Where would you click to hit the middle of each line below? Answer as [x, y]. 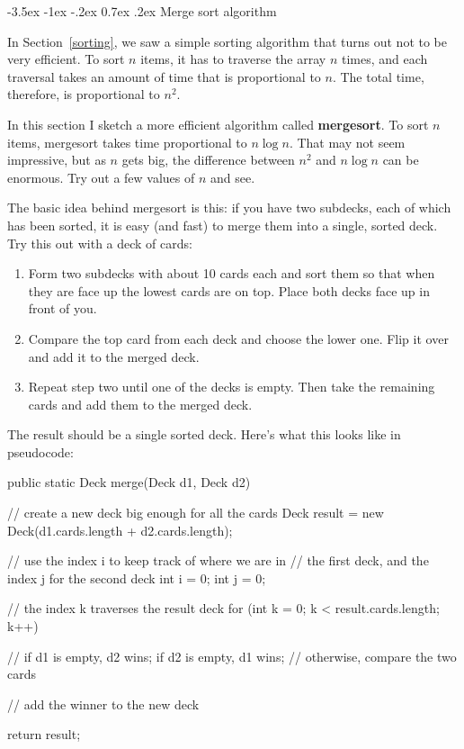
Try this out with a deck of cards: [100, 243]
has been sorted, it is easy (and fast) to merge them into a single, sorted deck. [223, 225]
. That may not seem [347, 142]
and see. [233, 177]
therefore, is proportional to [84, 94]
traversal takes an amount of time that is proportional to [164, 76]
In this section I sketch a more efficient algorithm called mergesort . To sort [218, 124]
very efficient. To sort [66, 59]
